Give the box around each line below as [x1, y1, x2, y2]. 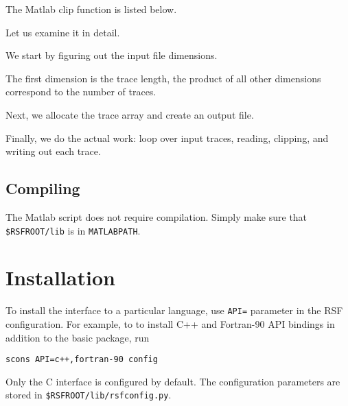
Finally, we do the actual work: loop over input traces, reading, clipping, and [5, 130, 329, 145]
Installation [5, 263, 115, 291]
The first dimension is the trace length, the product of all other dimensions [5, 71, 321, 85]
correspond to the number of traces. [5, 84, 156, 99]
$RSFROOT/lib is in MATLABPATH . [5, 223, 141, 237]
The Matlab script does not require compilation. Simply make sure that [5, 209, 308, 224]
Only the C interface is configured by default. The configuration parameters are [5, 374, 340, 388]
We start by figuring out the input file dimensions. [5, 48, 218, 62]
